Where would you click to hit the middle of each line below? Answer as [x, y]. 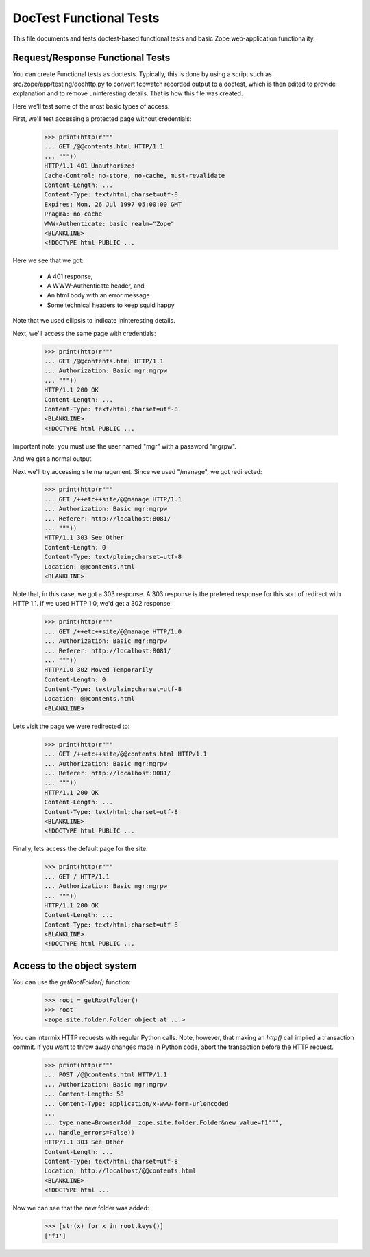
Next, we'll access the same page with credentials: [84, 333]
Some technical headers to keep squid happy [111, 305]
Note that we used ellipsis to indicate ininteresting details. [94, 321]
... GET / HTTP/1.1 [77, 876]
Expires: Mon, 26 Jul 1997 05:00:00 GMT [113, 204]
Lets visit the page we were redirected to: [71, 726]
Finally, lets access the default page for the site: [80, 849]
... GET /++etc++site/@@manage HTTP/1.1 [113, 499]
